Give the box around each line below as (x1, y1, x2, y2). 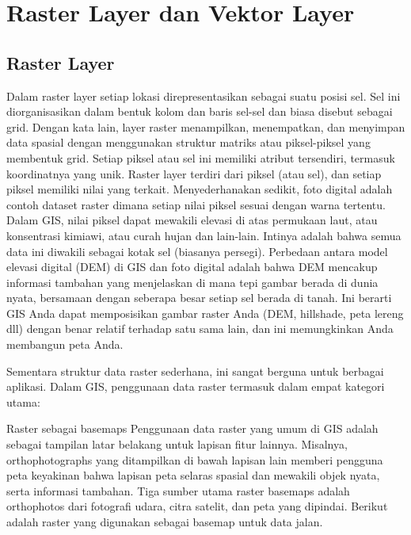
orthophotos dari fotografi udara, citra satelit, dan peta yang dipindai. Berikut (6, 498, 388, 514)
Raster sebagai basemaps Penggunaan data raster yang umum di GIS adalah (6, 420, 379, 437)
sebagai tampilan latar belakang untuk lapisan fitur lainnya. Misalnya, (6, 436, 348, 453)
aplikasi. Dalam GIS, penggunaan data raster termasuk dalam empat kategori (6, 378, 385, 395)
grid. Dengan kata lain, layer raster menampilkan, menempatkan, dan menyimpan (6, 118, 405, 135)
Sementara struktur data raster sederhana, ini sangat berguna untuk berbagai (6, 362, 384, 379)
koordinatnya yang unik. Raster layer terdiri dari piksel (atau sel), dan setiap (6, 165, 382, 182)
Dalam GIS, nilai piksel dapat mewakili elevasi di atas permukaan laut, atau (6, 212, 378, 228)
